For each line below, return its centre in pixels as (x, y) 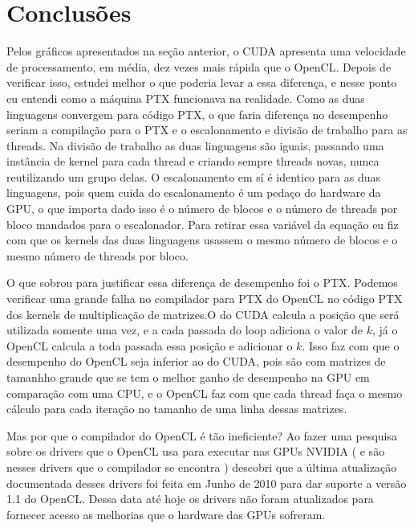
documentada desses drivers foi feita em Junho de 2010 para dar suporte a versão (207, 483)
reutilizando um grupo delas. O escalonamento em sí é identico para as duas (193, 176)
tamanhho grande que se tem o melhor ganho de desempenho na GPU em (188, 377)
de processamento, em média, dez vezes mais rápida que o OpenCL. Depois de (199, 66)
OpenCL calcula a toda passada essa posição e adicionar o (150, 345)
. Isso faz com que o (351, 345)
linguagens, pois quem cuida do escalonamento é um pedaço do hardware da (194, 192)
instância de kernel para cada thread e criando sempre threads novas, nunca (193, 161)
